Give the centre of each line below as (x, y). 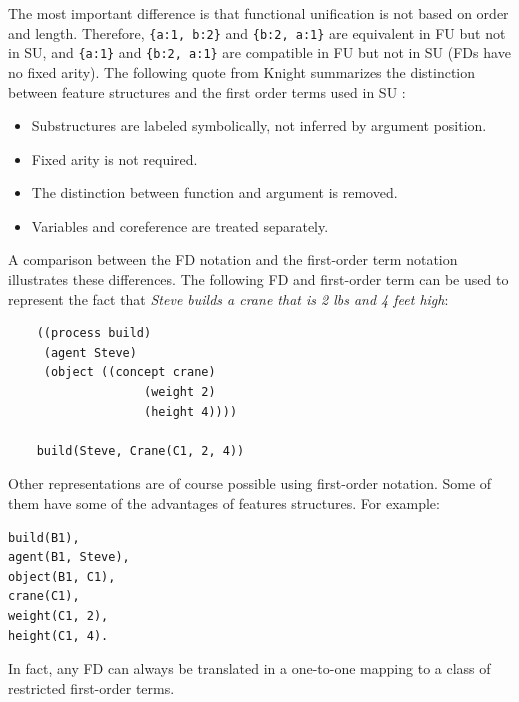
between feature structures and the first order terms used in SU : (207, 91)
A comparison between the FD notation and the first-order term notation (233, 259)
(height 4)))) (191, 411)
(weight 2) (180, 392)
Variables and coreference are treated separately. (180, 225)
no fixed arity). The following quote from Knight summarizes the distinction (242, 71)
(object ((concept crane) (129, 372)
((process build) (94, 333)
